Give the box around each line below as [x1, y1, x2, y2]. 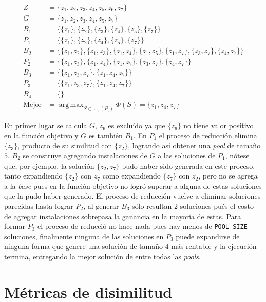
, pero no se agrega [198, 170, 258, 181]
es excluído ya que [108, 120, 165, 131]
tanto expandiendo [4, 170, 63, 181]
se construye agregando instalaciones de [23, 150, 147, 161]
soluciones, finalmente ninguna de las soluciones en [4, 230, 164, 241]
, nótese [225, 150, 250, 161]
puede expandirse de [176, 230, 240, 241]
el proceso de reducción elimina [159, 130, 257, 140]
